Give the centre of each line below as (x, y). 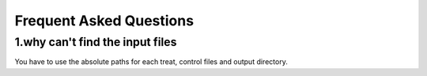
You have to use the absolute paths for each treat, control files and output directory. (151, 62)
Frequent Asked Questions (104, 21)
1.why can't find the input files (96, 42)
